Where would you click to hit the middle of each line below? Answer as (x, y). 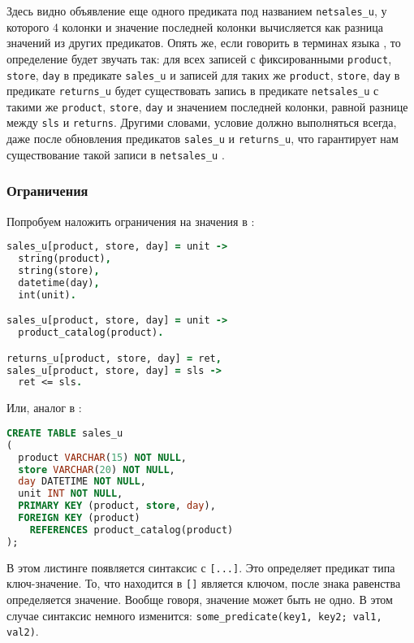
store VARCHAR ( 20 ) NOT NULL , (97, 469)
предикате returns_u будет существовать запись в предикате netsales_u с (193, 91)
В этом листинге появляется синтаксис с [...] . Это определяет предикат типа (201, 567)
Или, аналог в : (44, 408)
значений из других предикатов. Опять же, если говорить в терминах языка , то (204, 43)
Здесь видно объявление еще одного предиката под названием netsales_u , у (197, 11)
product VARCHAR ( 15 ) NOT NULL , (103, 457)
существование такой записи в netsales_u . (116, 154)
